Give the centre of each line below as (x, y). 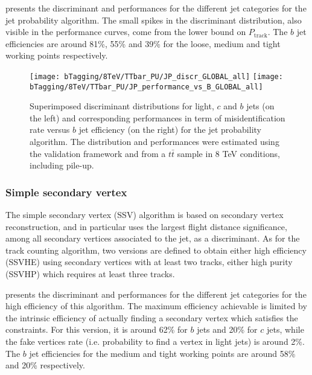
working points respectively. (57, 55)
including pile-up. (62, 165)
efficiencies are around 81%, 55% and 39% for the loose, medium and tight (143, 43)
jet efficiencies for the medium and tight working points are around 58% (162, 353)
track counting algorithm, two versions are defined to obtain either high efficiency (156, 250)
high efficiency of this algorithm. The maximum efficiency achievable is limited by (156, 306)
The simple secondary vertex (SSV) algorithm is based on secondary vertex (145, 215)
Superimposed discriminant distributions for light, (122, 106)
